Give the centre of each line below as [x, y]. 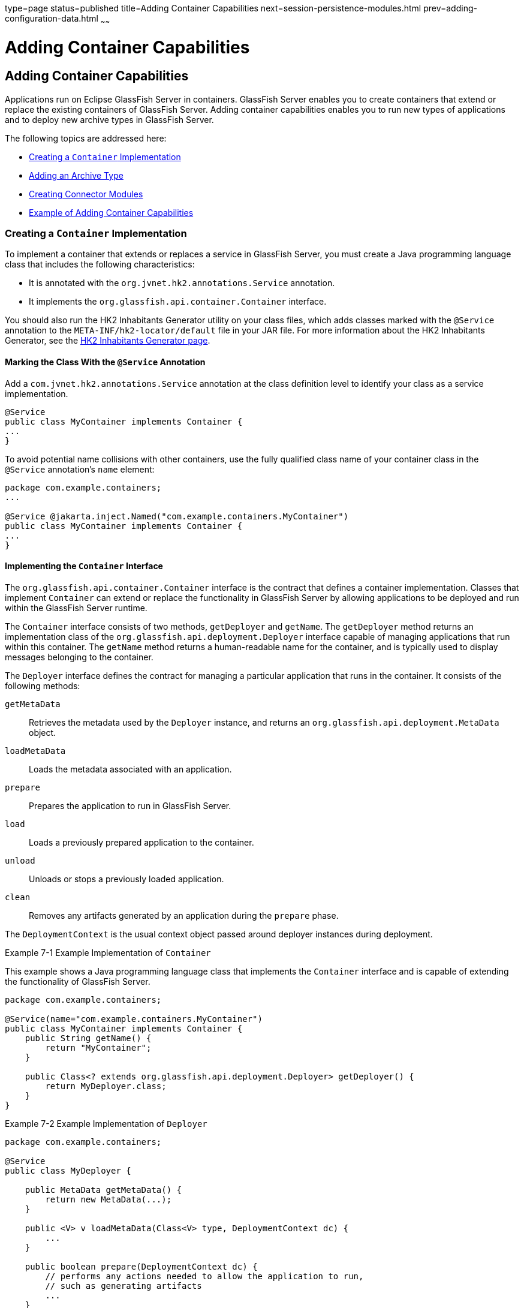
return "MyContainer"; [98, 1047]
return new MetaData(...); [109, 1199]
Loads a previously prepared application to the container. [141, 842]
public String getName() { [88, 1038]
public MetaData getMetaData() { [103, 1190]
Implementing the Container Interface [84, 566]
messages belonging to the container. [79, 657]
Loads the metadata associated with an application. [130, 769]
